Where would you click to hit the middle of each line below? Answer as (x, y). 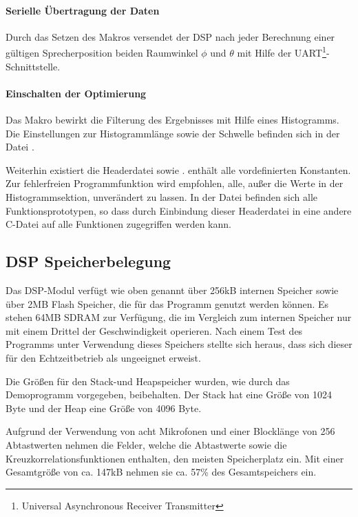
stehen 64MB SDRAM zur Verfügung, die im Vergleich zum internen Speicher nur (179, 317)
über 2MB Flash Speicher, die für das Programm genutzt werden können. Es (167, 303)
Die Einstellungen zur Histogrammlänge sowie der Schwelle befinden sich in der (173, 133)
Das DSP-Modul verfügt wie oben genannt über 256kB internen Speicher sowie (172, 290)
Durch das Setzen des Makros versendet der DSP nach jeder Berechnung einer (170, 36)
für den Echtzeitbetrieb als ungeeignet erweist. (103, 357)
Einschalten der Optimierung (76, 93)
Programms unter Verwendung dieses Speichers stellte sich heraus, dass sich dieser (179, 344)
